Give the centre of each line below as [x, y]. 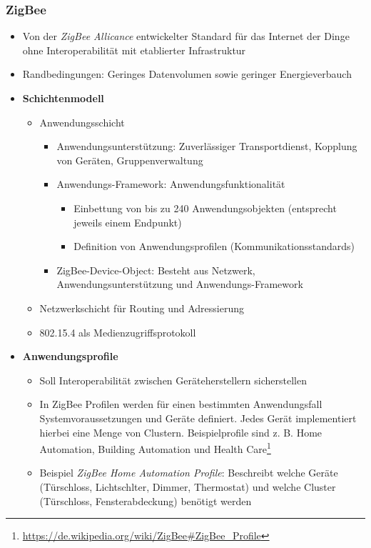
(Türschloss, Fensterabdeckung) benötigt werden [146, 500]
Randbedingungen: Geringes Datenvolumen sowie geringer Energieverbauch [187, 74]
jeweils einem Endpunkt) [128, 222]
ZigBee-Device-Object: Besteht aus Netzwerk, [156, 270]
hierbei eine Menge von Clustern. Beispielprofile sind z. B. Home [181, 432]
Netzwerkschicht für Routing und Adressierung [142, 308]
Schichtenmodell [63, 98]
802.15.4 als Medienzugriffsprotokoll [118, 332]
